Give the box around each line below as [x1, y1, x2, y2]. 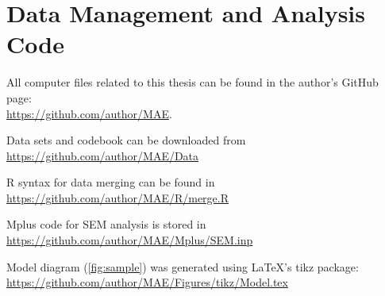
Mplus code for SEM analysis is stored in [6, 216, 206, 233]
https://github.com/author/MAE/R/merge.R [6, 189, 229, 206]
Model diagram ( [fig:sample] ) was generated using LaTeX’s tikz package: [6, 258, 359, 275]
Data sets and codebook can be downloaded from [6, 132, 246, 148]
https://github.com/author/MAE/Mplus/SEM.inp [6, 232, 253, 248]
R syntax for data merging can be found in [6, 174, 215, 190]
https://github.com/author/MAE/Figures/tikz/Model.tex [6, 274, 288, 290]
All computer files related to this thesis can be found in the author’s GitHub [6, 74, 379, 90]
